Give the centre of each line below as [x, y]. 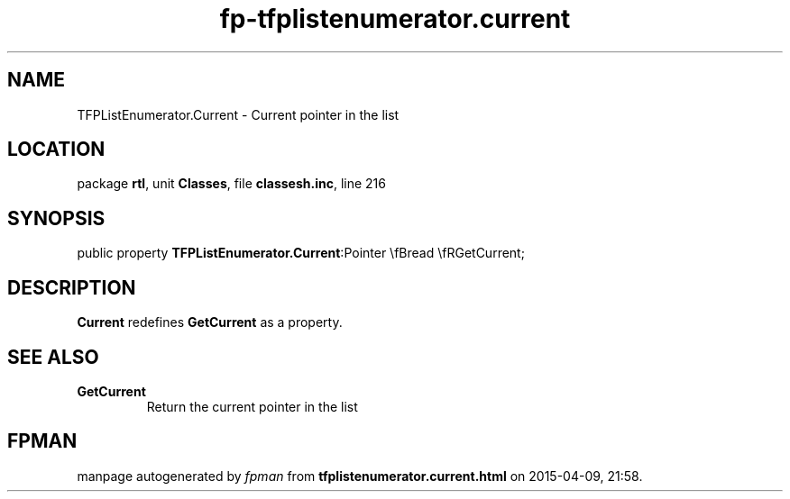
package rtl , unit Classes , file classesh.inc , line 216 [231, 184]
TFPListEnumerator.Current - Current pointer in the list [238, 114]
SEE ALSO [53, 357]
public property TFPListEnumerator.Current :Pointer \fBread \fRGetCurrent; [301, 253]
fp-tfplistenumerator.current [395, 19]
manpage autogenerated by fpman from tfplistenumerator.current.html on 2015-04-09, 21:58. [360, 476]
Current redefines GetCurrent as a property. [210, 322]
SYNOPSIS [56, 218]
